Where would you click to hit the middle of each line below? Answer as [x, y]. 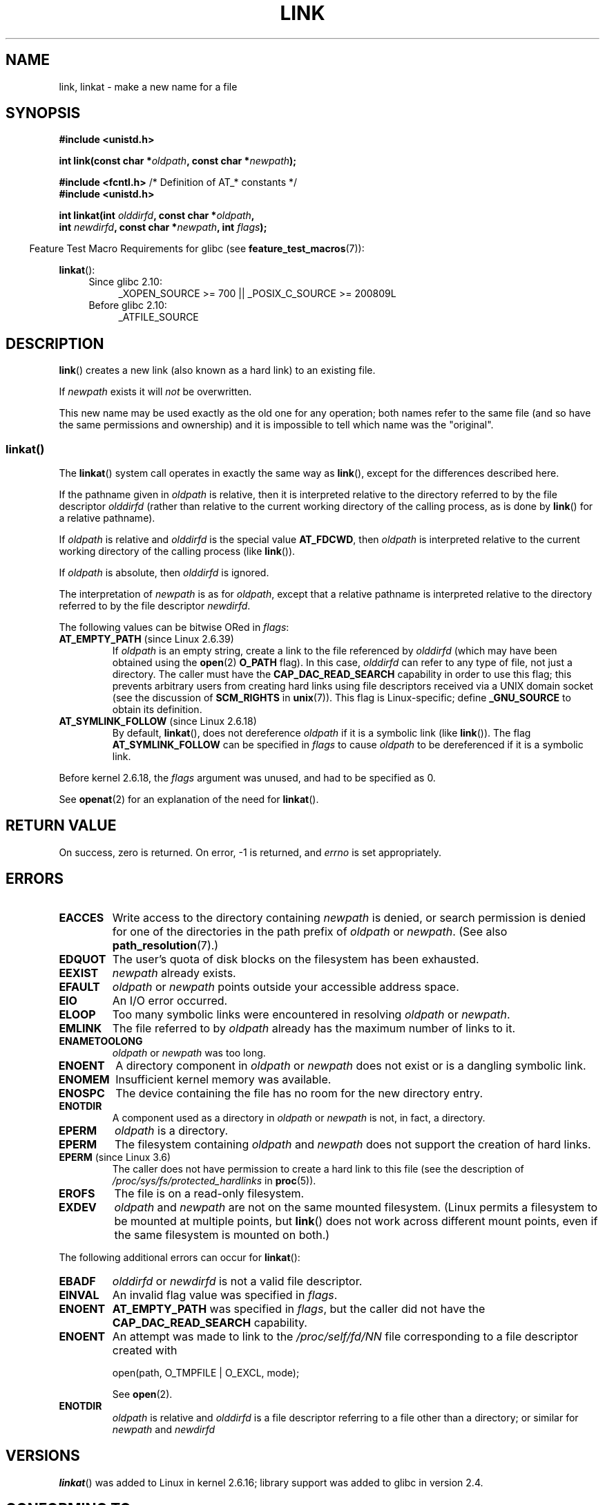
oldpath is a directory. [171, 1130]
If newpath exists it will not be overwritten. [155, 392]
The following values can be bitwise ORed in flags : [174, 627]
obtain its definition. [157, 710]
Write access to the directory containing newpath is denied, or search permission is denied [349, 917]
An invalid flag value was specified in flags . [225, 1295]
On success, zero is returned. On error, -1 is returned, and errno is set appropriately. [250, 852]
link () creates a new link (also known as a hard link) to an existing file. [217, 370]
